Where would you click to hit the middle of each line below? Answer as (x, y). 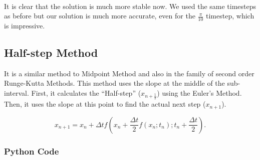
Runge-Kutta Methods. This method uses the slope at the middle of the (114, 83)
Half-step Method (51, 52)
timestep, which (230, 16)
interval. (17, 93)
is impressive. (25, 26)
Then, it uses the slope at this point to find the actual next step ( (105, 104)
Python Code (32, 151)
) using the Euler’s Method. (199, 93)
